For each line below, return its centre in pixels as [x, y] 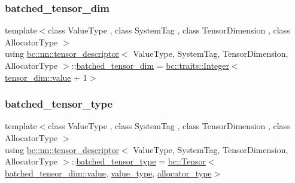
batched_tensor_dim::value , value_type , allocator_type [108, 173]
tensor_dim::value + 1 [46, 77]
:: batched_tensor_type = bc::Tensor [139, 161]
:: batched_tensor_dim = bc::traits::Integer [150, 65]
